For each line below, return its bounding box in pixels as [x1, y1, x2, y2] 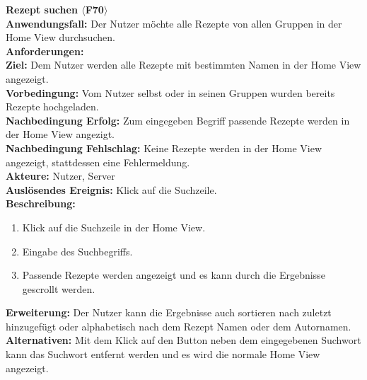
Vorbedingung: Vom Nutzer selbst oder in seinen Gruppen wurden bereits [6, 85, 335, 100]
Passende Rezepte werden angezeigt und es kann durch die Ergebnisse [22, 267, 325, 282]
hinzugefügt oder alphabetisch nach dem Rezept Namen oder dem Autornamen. [6, 318, 351, 333]
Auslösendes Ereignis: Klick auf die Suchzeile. [6, 182, 217, 197]
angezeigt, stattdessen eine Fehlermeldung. [6, 154, 190, 169]
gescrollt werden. [22, 281, 95, 296]
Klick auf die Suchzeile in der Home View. [22, 219, 206, 234]
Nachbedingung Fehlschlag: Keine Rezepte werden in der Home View [6, 140, 322, 155]
